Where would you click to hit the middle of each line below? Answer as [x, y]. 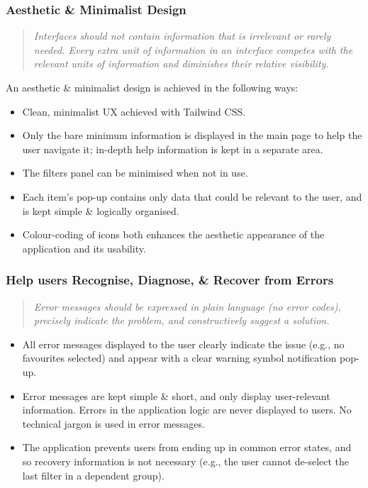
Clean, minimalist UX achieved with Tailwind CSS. [134, 111]
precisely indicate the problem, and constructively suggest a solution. [182, 320]
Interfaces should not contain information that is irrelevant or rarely [182, 36]
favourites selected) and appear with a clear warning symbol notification [179, 358]
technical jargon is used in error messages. [113, 423]
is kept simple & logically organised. [101, 210]
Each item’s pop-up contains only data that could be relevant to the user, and [192, 196]
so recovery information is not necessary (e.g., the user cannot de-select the [186, 461]
